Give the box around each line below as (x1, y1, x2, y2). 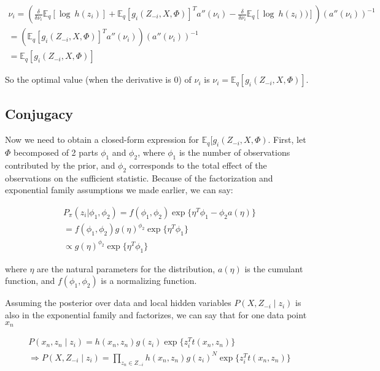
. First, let (268, 133, 306, 146)
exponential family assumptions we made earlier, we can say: (5, 183, 233, 196)
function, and (5, 274, 55, 287)
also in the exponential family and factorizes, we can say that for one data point (5, 308, 307, 321)
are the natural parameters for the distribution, (37, 262, 215, 275)
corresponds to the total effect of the (129, 158, 267, 171)
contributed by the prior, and (5, 158, 115, 171)
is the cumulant (244, 262, 303, 275)
